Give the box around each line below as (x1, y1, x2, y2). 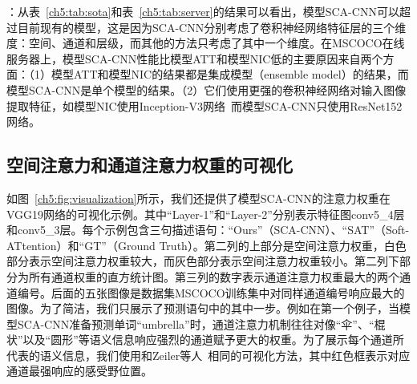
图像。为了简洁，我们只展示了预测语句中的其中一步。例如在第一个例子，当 (6, 300, 399, 317)
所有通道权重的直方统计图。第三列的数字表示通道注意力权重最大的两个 (28, 268, 399, 285)
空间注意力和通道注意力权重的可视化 (6, 152, 293, 177)
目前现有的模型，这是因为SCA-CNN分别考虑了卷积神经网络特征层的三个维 (17, 18, 407, 35)
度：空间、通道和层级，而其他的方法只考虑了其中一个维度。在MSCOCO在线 (6, 34, 405, 51)
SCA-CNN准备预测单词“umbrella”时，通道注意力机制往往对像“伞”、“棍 (17, 315, 386, 332)
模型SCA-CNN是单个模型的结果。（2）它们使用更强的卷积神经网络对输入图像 (6, 81, 407, 98)
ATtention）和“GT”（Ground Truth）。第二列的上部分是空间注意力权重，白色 (6, 236, 407, 253)
